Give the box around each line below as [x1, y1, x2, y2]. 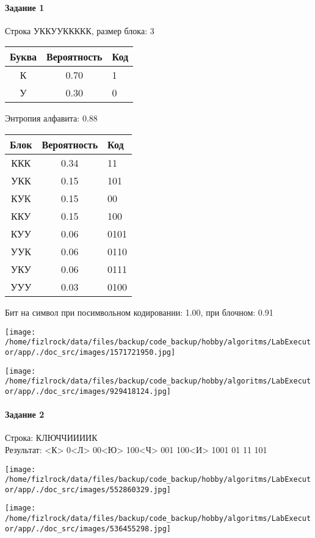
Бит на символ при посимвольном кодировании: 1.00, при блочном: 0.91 [5, 305, 273, 318]
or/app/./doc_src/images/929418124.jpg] [5, 387, 172, 396]
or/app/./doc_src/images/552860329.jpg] [5, 485, 172, 494]
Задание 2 [5, 408, 45, 421]
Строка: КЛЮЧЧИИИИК [5, 431, 98, 444]
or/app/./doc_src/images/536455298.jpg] [5, 524, 172, 533]
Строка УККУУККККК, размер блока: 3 [5, 24, 154, 37]
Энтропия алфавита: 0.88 [5, 112, 98, 125]
